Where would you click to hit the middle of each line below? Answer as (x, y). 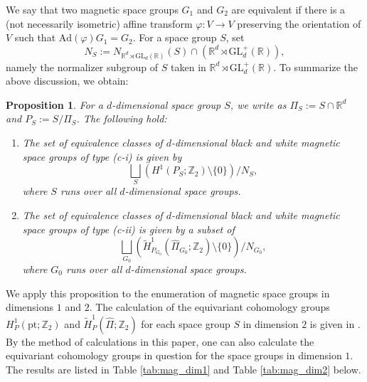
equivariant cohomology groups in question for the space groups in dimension (174, 355)
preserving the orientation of (299, 23)
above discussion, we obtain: (67, 81)
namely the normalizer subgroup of (82, 67)
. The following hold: (122, 118)
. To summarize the (315, 67)
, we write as (258, 104)
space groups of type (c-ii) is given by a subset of (128, 229)
